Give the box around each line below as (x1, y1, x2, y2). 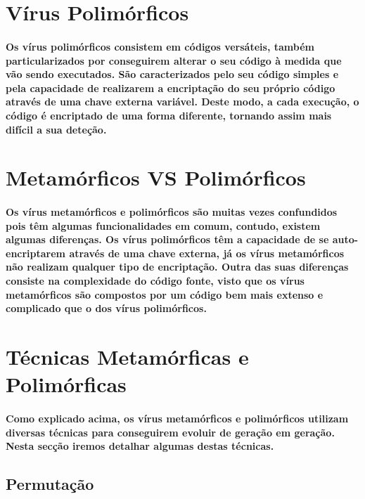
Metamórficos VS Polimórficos (6, 163, 306, 192)
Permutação (6, 473, 94, 495)
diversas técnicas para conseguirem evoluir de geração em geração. (6, 425, 335, 439)
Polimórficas (6, 370, 127, 398)
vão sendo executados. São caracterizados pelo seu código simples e (6, 67, 339, 82)
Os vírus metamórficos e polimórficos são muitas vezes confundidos (6, 205, 338, 219)
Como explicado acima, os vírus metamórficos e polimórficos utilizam (6, 411, 349, 425)
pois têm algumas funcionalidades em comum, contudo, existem (6, 218, 321, 233)
